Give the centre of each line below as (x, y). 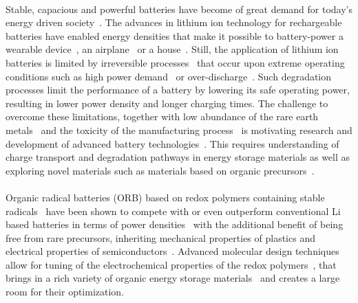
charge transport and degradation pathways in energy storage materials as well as (178, 157)
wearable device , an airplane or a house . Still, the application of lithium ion (172, 49)
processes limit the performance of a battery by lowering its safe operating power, (178, 90)
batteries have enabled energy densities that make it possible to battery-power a (175, 35)
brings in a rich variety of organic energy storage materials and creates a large (173, 278)
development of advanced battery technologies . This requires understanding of (172, 143)
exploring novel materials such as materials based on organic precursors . (160, 170)
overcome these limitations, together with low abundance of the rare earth (162, 116)
